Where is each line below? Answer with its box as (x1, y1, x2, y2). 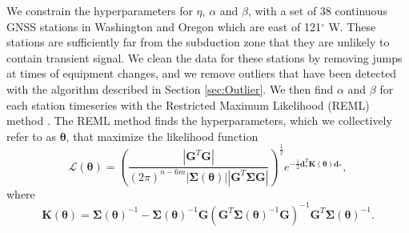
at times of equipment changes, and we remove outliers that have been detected (6, 65, 397, 82)
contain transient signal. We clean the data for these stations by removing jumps (6, 49, 403, 66)
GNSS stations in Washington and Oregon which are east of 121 (6, 18, 321, 34)
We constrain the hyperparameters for (6, 2, 193, 18)
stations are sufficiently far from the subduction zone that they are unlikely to (6, 34, 390, 50)
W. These (328, 18, 376, 34)
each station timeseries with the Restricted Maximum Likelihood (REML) (6, 96, 370, 113)
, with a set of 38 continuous (247, 2, 387, 18)
